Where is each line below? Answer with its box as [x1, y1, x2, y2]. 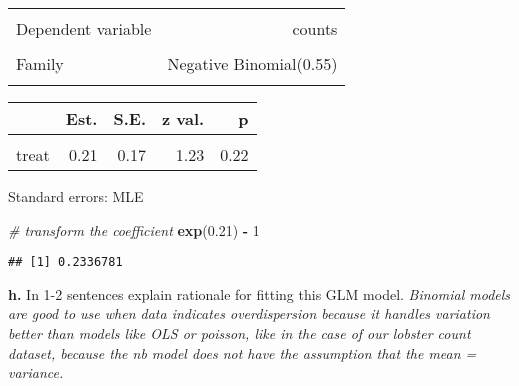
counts [292, 17, 338, 40]
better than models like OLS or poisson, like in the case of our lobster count [8, 323, 471, 344]
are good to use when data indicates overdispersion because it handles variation [8, 303, 490, 324]
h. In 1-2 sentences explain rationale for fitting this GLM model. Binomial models [8, 283, 511, 304]
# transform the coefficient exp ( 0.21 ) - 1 [8, 219, 260, 240]
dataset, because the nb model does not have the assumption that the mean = [8, 342, 477, 363]
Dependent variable [16, 17, 152, 40]
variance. [8, 362, 64, 383]
